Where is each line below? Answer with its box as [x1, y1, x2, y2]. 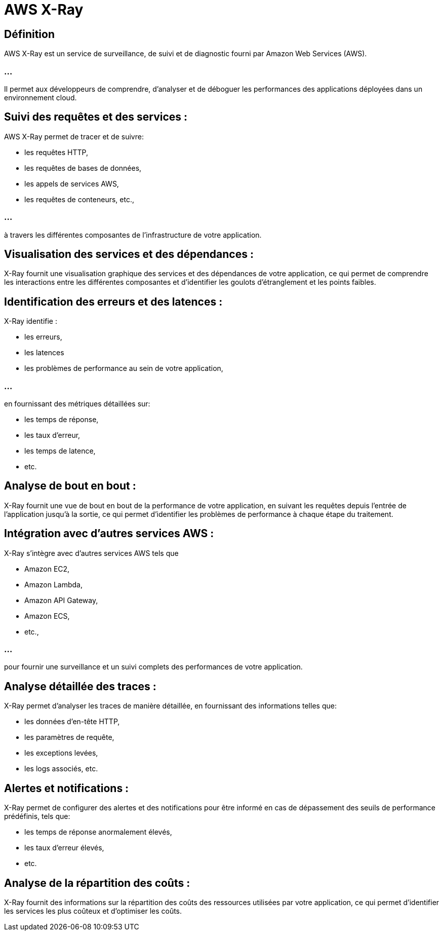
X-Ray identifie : [4, 317, 57, 326]
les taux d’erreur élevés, [24, 843, 104, 852]
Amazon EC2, [24, 564, 70, 573]
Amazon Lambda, [24, 580, 83, 589]
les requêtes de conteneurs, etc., [24, 195, 134, 204]
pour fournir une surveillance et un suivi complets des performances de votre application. [4, 662, 303, 671]
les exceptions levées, [24, 749, 98, 758]
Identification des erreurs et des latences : [4, 295, 223, 308]
